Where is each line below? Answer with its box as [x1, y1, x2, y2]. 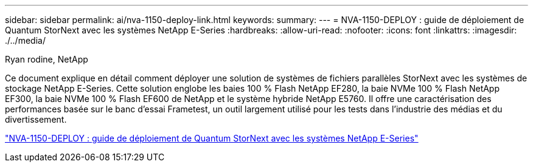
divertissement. [5, 114, 67, 124]
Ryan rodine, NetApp [5, 54, 88, 64]
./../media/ [5, 35, 46, 46]
